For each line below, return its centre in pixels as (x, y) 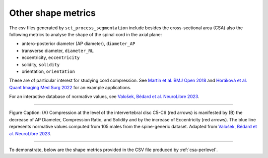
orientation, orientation (48, 71)
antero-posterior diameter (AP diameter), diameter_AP (78, 44)
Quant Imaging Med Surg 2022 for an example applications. (70, 87)
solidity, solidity (41, 64)
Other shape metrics (53, 13)
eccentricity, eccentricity (51, 57)
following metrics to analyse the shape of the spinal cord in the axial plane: (86, 34)
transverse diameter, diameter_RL (58, 51)
